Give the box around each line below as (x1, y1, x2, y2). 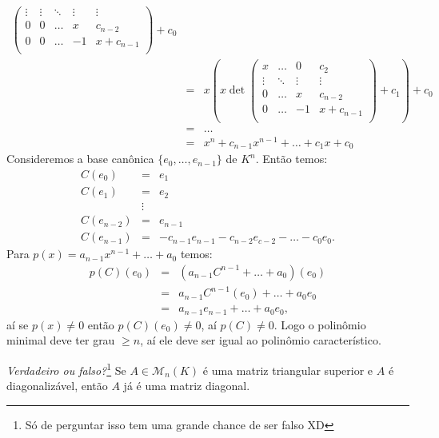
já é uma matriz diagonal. (123, 377, 250, 394)
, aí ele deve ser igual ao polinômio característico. (140, 332, 381, 348)
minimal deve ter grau (6, 332, 115, 348)
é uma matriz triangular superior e (202, 361, 373, 378)
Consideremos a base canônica (6, 150, 154, 167)
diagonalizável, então (6, 377, 108, 394)
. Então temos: (255, 150, 328, 167)
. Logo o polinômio (273, 316, 366, 332)
